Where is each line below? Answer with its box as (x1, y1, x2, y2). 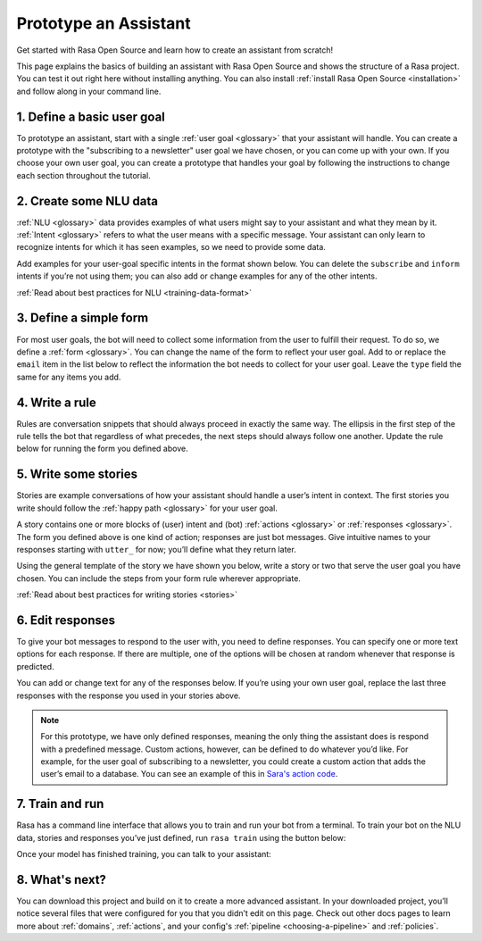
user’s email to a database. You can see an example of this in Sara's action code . (40, 769, 338, 779)
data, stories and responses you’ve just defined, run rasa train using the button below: (16, 832, 346, 843)
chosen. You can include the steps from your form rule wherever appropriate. (16, 572, 301, 584)
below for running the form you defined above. (16, 443, 188, 454)
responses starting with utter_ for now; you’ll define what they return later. (16, 544, 296, 554)
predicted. (16, 661, 54, 671)
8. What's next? (16, 871, 107, 887)
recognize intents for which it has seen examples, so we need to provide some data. (16, 242, 326, 253)
